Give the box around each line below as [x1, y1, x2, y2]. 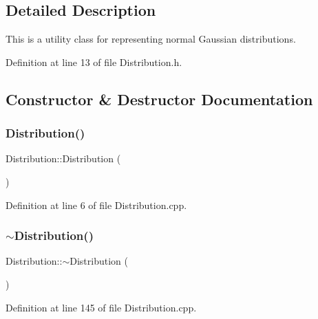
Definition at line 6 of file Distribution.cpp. [6, 197, 187, 212]
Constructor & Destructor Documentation [6, 88, 313, 109]
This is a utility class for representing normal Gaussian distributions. [6, 32, 296, 46]
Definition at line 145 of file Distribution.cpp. [6, 300, 197, 314]
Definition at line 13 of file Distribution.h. [6, 54, 182, 69]
